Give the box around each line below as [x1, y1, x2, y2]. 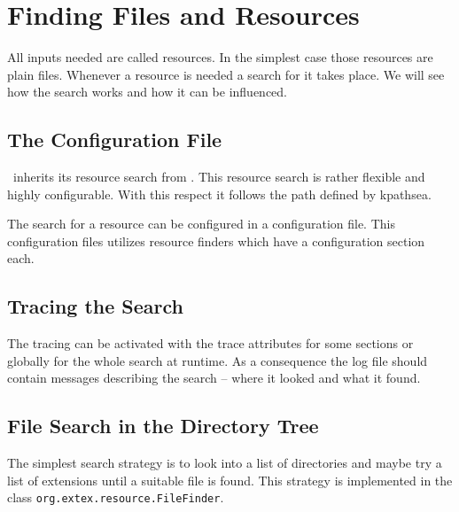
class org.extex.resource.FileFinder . [7, 488, 224, 507]
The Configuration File [7, 126, 222, 153]
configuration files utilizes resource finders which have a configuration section [7, 231, 425, 250]
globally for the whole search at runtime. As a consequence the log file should [7, 351, 428, 369]
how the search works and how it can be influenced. [7, 82, 287, 101]
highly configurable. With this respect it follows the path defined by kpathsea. [7, 184, 432, 203]
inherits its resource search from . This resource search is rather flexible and [12, 167, 425, 186]
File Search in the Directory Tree [7, 412, 319, 439]
